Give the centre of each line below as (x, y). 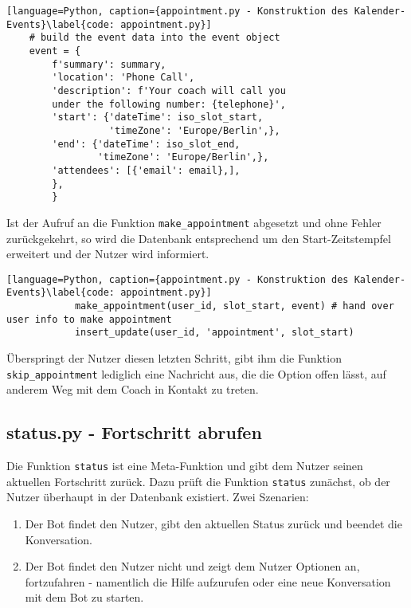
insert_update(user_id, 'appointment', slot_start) (214, 333)
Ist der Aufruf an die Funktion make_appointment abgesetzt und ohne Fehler (194, 222)
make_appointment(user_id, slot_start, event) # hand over (234, 306)
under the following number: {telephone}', (169, 104)
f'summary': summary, (109, 64)
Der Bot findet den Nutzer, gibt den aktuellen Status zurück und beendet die (213, 523)
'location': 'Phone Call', (123, 78)
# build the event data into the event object (155, 38)
